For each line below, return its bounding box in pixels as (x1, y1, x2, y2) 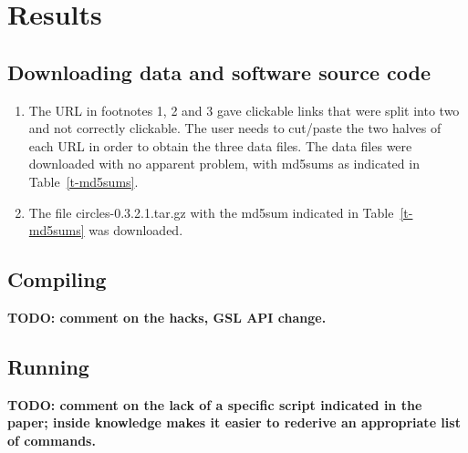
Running (7, 352, 89, 380)
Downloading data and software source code (7, 57, 431, 86)
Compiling (7, 265, 107, 293)
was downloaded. (88, 221, 183, 240)
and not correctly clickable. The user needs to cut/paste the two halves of (28, 118, 442, 138)
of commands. (7, 430, 96, 449)
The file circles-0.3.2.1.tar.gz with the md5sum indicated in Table (28, 202, 394, 221)
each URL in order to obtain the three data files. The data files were (28, 136, 412, 155)
